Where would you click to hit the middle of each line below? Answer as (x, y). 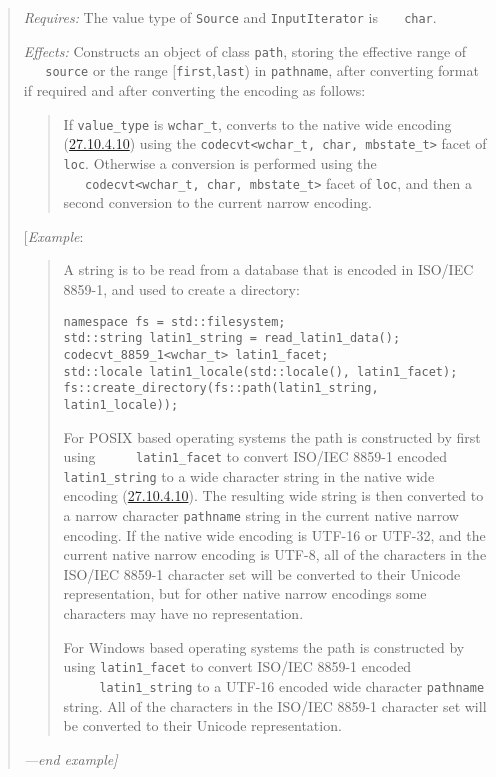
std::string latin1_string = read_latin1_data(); (232, 338)
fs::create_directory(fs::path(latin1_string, (221, 388)
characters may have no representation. (183, 613)
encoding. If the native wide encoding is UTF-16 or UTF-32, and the (274, 534)
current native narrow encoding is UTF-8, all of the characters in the (275, 554)
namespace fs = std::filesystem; (174, 321)
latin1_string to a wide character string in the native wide (249, 475)
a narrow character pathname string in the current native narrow (261, 515)
